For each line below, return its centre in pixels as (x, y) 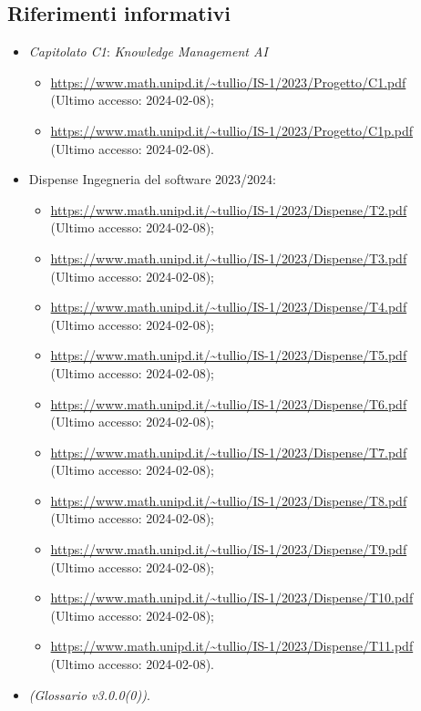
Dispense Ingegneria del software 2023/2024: (152, 179)
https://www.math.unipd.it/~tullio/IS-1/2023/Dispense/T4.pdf (229, 307)
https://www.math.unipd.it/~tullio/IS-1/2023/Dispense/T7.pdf (229, 452)
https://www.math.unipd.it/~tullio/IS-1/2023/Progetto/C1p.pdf (232, 130)
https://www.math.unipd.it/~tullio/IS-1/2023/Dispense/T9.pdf (229, 549)
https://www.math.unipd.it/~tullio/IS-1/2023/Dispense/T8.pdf (229, 500)
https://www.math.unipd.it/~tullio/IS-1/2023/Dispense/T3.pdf (229, 258)
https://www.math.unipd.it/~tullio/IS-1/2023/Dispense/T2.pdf (229, 209)
